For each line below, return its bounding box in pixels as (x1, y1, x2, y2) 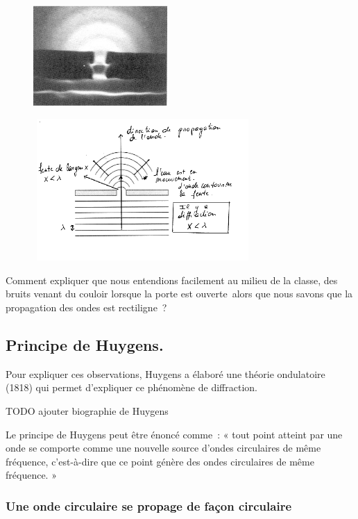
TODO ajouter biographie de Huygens (6, 404, 169, 418)
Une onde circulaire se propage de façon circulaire (6, 497, 292, 514)
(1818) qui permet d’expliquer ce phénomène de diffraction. (6, 380, 257, 395)
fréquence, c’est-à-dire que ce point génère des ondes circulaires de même (6, 454, 314, 468)
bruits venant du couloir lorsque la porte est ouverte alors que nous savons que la (6, 286, 353, 301)
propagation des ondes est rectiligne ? (6, 300, 167, 315)
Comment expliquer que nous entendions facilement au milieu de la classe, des (6, 272, 338, 287)
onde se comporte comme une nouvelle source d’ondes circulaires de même (6, 440, 321, 455)
